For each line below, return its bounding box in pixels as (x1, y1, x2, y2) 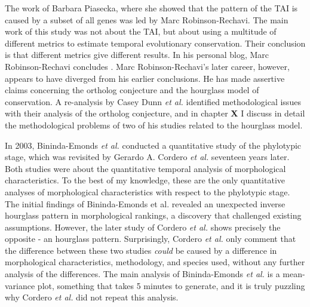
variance (5, 279, 35, 291)
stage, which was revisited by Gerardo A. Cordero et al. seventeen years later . (5, 151, 290, 163)
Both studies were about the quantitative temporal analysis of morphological (5, 162, 286, 174)
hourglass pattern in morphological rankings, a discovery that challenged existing (5, 209, 302, 222)
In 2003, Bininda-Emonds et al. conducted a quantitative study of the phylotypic (5, 139, 302, 151)
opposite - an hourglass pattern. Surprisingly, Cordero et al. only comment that (5, 232, 296, 245)
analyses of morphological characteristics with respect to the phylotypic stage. (5, 185, 290, 198)
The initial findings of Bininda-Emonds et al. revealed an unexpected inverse (5, 197, 286, 210)
